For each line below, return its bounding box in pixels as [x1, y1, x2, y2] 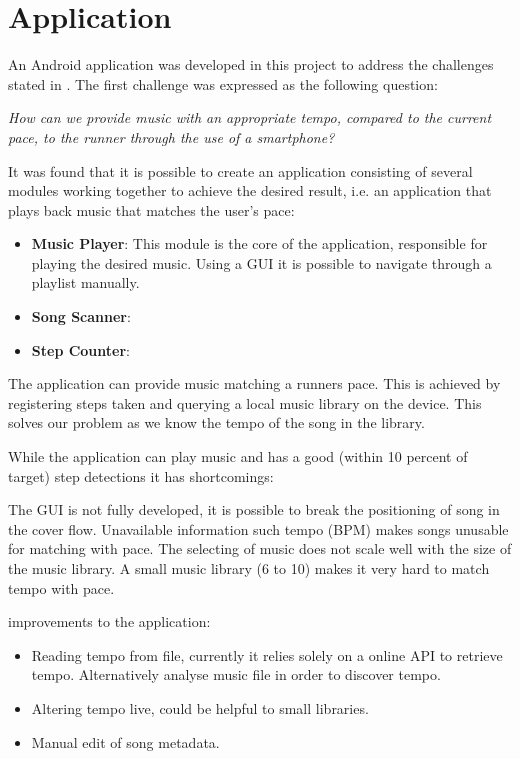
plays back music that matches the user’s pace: [8, 199, 295, 220]
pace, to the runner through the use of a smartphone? [8, 126, 335, 147]
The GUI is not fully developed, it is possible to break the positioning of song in [8, 499, 500, 520]
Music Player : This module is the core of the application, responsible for [31, 233, 488, 254]
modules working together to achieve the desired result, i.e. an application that [8, 180, 492, 201]
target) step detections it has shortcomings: [8, 465, 274, 486]
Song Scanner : [31, 306, 131, 327]
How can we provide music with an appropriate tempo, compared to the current [8, 107, 492, 128]
